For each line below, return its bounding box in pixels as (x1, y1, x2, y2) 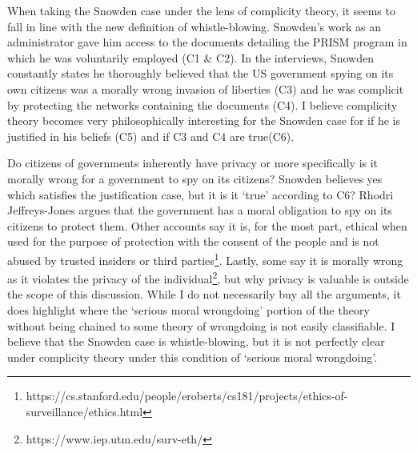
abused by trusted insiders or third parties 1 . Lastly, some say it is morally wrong (7, 249, 403, 268)
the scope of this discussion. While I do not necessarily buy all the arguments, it (7, 286, 401, 303)
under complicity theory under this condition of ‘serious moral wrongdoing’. (7, 348, 378, 365)
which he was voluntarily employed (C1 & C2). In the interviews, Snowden (7, 49, 374, 66)
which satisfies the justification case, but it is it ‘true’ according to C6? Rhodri (7, 186, 394, 202)
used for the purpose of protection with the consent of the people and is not (7, 233, 379, 250)
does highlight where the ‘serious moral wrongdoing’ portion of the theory (7, 302, 370, 318)
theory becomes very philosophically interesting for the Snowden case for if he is (7, 112, 400, 129)
